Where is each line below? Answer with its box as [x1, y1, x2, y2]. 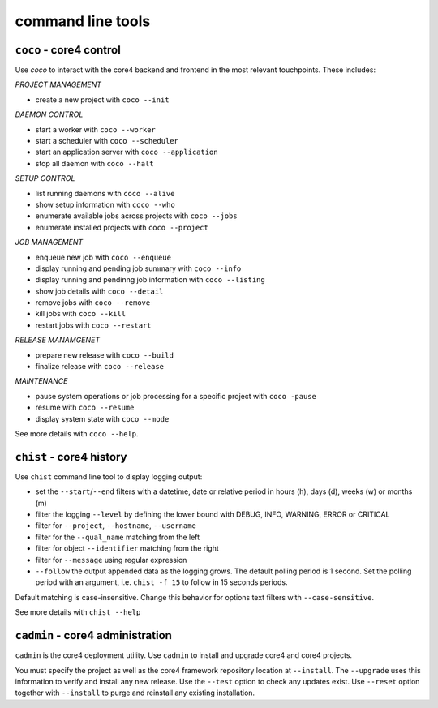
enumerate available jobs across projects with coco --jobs [35, 211, 238, 221]
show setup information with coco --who [35, 200, 176, 209]
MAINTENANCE [15, 376, 68, 386]
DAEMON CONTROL [15, 109, 84, 119]
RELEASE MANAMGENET [15, 335, 101, 345]
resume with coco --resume [35, 402, 135, 413]
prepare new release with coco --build [35, 350, 174, 360]
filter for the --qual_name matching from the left [35, 532, 200, 542]
